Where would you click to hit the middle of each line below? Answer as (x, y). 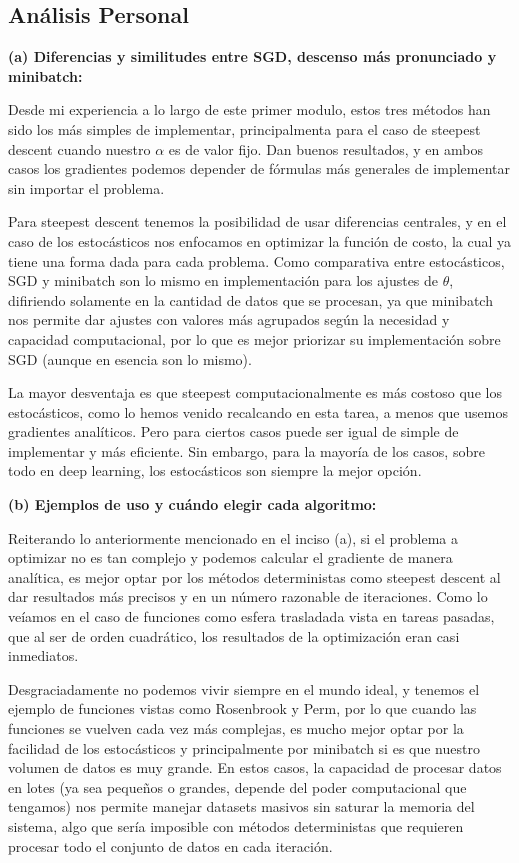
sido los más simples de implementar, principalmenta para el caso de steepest (244, 128)
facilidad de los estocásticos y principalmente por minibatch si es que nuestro (244, 747)
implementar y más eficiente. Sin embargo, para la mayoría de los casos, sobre (246, 450)
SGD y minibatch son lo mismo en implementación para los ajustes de (223, 280)
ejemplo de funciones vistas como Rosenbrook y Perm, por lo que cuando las (242, 708)
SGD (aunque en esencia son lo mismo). (130, 358)
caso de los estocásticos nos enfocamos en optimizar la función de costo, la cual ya (260, 240)
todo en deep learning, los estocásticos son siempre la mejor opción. (215, 470)
